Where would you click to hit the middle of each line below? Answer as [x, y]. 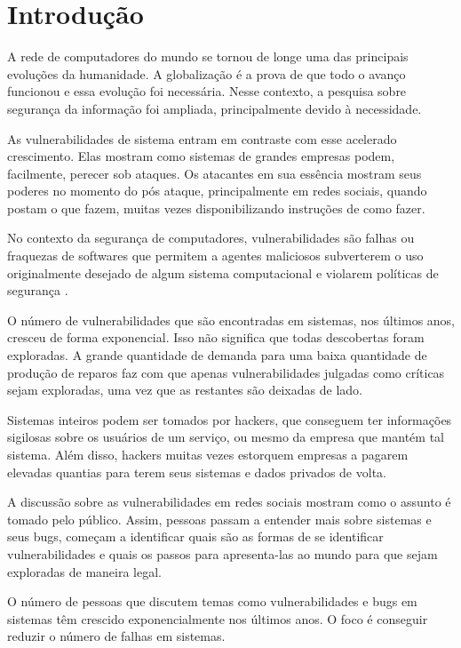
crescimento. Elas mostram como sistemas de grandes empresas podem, [201, 156]
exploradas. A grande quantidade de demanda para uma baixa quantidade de [217, 355]
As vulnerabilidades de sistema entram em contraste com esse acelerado [202, 138]
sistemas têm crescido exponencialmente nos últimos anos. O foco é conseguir [218, 618]
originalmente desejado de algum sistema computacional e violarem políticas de [223, 272]
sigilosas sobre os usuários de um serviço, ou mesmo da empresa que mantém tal [226, 437]
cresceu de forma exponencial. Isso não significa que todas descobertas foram [216, 337]
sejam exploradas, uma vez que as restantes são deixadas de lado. [185, 390]
